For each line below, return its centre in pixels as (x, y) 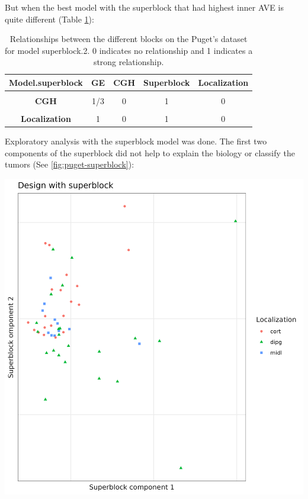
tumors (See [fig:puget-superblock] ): (70, 164)
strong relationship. (129, 62)
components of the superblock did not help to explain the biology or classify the (150, 152)
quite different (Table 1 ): (49, 19)
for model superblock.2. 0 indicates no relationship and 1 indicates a (129, 50)
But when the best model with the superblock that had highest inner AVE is (144, 7)
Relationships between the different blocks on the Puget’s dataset (129, 39)
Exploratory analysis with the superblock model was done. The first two (136, 141)
